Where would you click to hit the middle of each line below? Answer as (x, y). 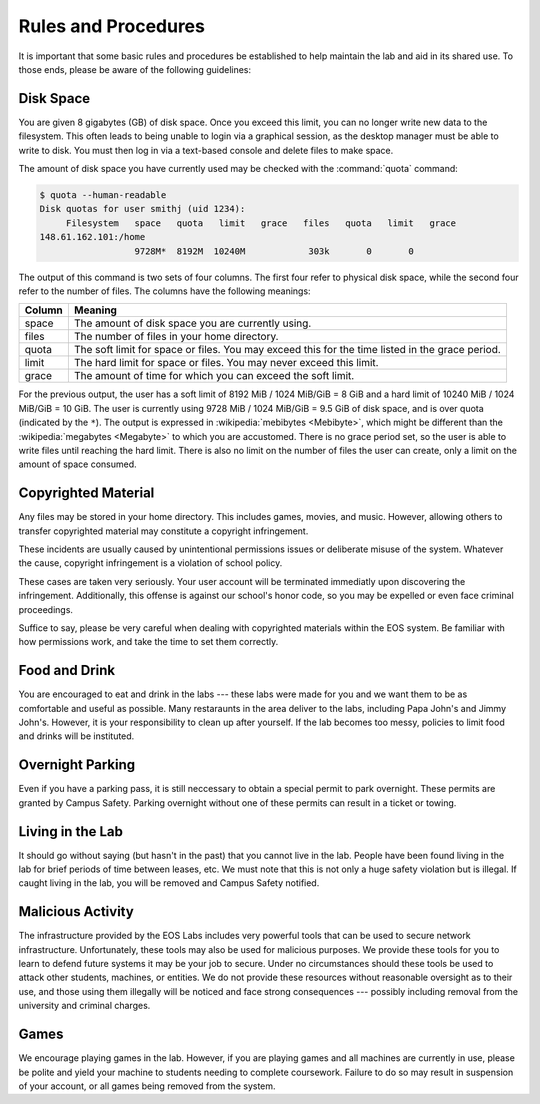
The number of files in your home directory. (176, 337)
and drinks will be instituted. (76, 736)
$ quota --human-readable (103, 195)
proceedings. (46, 609)
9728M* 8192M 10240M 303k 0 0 (274, 251)
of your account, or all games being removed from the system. (147, 1086)
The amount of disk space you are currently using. (192, 323)
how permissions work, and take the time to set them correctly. (148, 642)
